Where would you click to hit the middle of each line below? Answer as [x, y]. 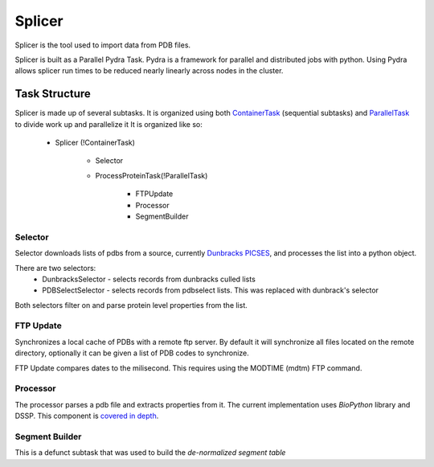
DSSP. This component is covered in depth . [87, 416]
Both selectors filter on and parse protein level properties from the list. [131, 305]
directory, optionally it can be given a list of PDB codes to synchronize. [132, 353]
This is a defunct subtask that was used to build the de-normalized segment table [150, 453]
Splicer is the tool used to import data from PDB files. [103, 45]
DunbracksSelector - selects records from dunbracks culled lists [149, 279]
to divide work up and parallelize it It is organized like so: [108, 124]
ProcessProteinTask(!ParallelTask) [151, 175]
